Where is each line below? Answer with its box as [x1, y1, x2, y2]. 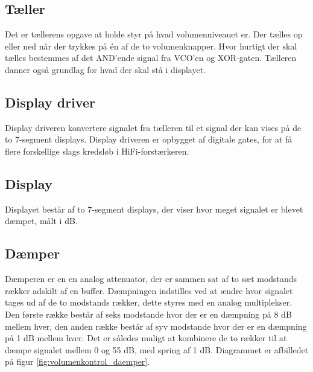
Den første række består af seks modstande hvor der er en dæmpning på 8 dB [5, 307, 292, 320]
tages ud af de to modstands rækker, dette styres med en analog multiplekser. [5, 296, 292, 309]
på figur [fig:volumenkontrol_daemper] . [5, 355, 150, 368]
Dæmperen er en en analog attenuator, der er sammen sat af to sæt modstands [5, 272, 297, 285]
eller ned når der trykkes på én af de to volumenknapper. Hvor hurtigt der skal [5, 39, 297, 52]
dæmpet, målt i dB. [5, 214, 78, 227]
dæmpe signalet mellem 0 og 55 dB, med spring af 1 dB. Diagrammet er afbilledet [5, 343, 309, 356]
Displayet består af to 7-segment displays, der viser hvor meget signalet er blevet [5, 202, 303, 215]
